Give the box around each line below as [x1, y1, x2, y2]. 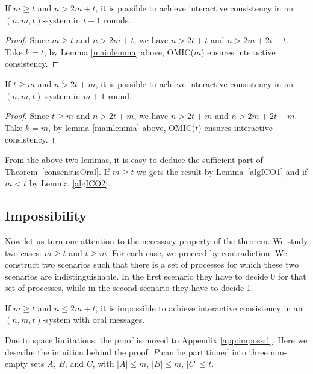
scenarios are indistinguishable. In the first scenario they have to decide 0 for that [5, 269, 306, 282]
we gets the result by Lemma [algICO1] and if [137, 165, 308, 177]
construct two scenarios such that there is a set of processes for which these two [5, 258, 299, 271]
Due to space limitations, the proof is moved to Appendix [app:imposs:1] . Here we [5, 334, 308, 346]
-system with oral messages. [42, 313, 145, 326]
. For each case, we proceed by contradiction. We [107, 246, 287, 259]
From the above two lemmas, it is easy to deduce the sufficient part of [5, 153, 263, 165]
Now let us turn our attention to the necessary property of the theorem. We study [5, 234, 308, 247]
